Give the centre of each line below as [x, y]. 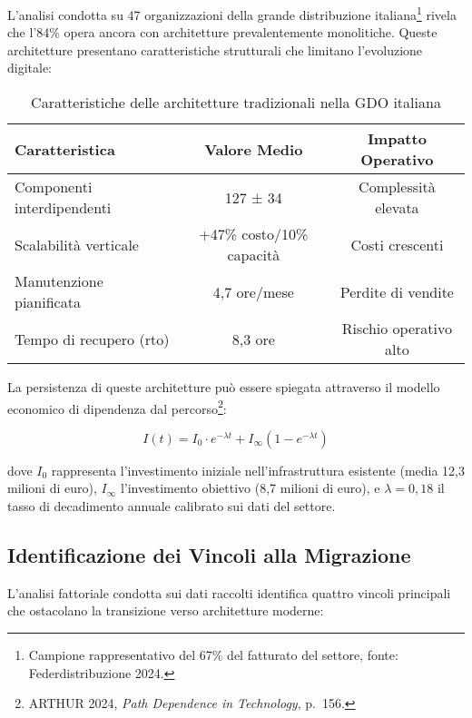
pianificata [48, 302]
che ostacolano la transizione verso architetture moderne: [166, 610]
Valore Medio [254, 149]
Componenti [54, 187]
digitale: [30, 68]
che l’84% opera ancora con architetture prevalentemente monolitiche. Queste [222, 32]
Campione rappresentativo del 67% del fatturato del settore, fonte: [213, 655]
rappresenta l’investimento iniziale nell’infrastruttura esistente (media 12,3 [258, 470]
